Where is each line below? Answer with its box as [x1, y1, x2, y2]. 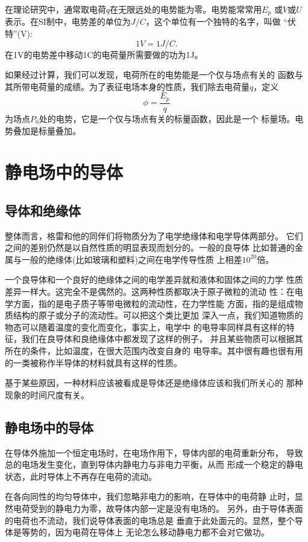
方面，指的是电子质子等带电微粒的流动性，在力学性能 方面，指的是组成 [13, 297, 295, 309]
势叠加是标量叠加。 [5, 124, 81, 137]
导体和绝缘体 [5, 201, 81, 219]
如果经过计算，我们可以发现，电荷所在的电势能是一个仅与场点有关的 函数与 [5, 68, 303, 81]
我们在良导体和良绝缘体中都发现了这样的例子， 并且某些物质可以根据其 [21, 332, 303, 345]
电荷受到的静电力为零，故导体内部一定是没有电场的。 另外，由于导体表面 [13, 502, 303, 514]
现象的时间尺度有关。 [5, 388, 89, 401]
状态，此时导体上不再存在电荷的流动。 [5, 469, 157, 482]
